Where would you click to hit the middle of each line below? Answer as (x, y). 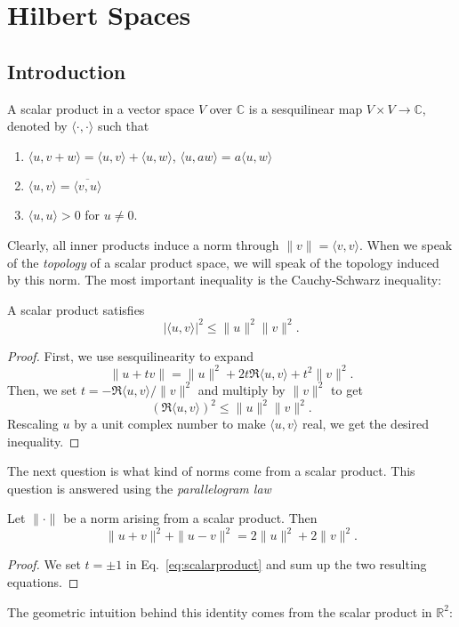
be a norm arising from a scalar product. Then (190, 518)
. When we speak (406, 244)
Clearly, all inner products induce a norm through (143, 244)
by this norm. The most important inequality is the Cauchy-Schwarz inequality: (225, 280)
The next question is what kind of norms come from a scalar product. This (211, 471)
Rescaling (33, 424)
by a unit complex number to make (170, 424)
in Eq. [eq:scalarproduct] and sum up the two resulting (276, 564)
